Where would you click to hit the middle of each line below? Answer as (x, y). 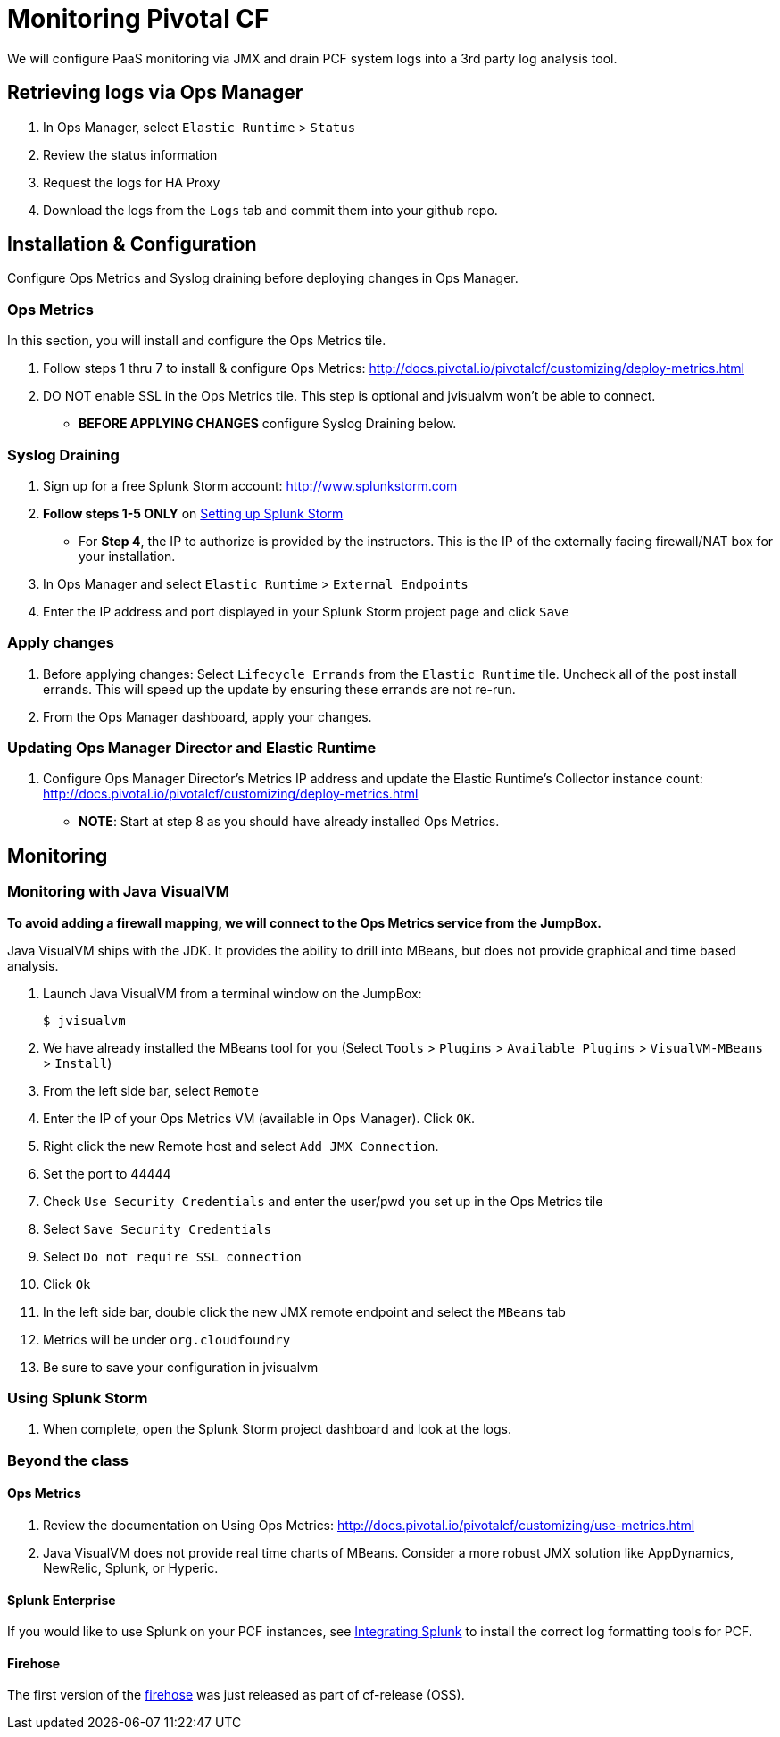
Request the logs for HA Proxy (132, 182)
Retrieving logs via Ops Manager (155, 93)
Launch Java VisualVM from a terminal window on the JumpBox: (232, 993)
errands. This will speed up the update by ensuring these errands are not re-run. (279, 689)
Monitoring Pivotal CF (138, 19)
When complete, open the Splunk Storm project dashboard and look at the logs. (277, 1429)
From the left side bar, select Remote (151, 1090)
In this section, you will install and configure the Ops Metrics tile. (197, 341)
